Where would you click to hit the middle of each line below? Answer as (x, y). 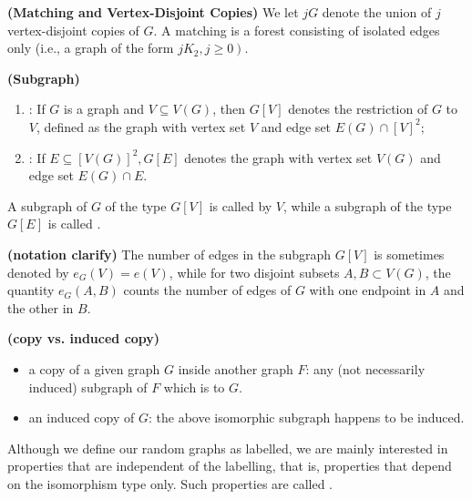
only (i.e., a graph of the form (91, 48)
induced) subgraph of (88, 387)
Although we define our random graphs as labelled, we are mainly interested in (228, 448)
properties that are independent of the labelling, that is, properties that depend (230, 466)
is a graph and (104, 109)
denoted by (38, 272)
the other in (41, 307)
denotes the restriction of (358, 109)
